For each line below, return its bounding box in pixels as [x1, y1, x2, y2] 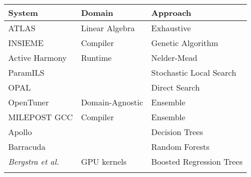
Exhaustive [151, 22, 191, 34]
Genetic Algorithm [151, 37, 218, 49]
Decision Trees [151, 126, 203, 138]
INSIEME [8, 37, 44, 49]
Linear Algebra [81, 22, 135, 34]
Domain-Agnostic [81, 96, 143, 108]
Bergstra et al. [8, 156, 59, 167]
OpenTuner [8, 96, 49, 108]
